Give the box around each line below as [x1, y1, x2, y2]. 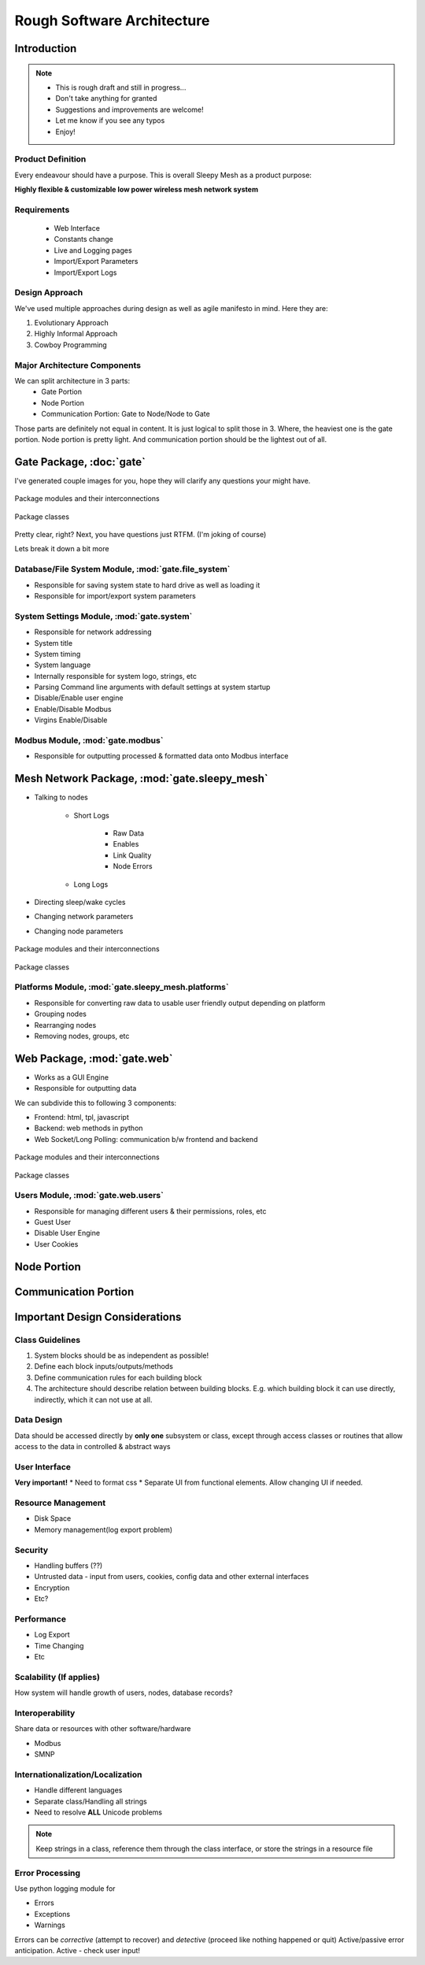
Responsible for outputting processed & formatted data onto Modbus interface [34, 751, 289, 761]
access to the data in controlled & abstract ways [14, 1442, 171, 1452]
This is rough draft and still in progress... [55, 83, 187, 92]
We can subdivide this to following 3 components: [14, 1098, 177, 1107]
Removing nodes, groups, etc [34, 1031, 130, 1040]
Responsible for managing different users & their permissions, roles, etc [34, 1206, 267, 1216]
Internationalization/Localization [14, 1769, 142, 1780]
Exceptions [34, 1909, 71, 1919]
